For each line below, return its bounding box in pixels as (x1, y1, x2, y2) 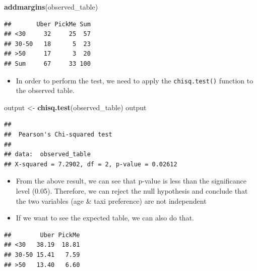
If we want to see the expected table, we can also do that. (16, 212, 194, 223)
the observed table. (16, 85, 75, 96)
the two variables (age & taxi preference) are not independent (16, 195, 207, 206)
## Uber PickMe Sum (4, 20, 91, 28)
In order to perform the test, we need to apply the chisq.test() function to (16, 75, 253, 85)
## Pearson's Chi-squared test (4, 131, 112, 138)
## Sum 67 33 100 (4, 60, 91, 67)
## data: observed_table (4, 151, 91, 158)
